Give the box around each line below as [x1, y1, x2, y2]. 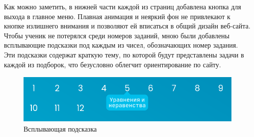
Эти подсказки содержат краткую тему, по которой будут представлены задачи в [4, 49, 244, 59]
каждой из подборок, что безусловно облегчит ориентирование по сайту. [4, 59, 221, 69]
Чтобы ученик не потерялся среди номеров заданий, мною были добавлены [4, 30, 230, 40]
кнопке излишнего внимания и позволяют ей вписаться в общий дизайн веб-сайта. [4, 21, 251, 31]
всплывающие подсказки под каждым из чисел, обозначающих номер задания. [4, 40, 238, 50]
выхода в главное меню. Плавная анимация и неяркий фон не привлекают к [4, 11, 230, 21]
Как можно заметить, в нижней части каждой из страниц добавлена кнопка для [4, 1, 241, 11]
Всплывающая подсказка [24, 124, 97, 134]
